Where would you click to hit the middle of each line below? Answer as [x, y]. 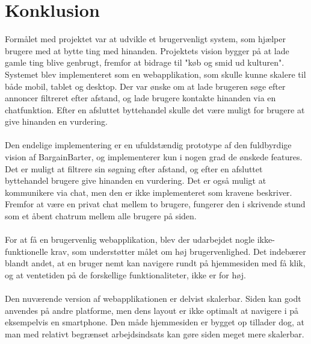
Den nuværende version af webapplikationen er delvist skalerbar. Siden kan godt [153, 299]
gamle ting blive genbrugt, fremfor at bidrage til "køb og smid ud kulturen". [145, 62]
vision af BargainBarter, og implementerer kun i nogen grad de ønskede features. [154, 157]
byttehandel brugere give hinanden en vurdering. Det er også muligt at [136, 180]
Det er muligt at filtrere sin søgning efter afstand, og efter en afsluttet [134, 168]
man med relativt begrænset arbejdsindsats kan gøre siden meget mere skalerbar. [155, 333]
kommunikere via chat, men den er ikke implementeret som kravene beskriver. [149, 192]
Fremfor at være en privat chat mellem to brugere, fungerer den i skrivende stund [155, 204]
